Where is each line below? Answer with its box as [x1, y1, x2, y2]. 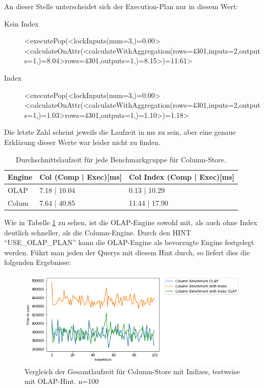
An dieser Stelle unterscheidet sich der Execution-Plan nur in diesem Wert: [4, 1, 239, 11]
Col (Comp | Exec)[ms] [39, 172, 122, 182]
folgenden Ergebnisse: [4, 257, 71, 268]
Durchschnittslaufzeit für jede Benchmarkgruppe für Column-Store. [16, 154, 226, 164]
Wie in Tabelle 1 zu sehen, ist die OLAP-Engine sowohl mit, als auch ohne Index [4, 216, 257, 227]
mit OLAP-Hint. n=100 [24, 376, 99, 386]
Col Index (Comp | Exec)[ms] [128, 172, 234, 182]
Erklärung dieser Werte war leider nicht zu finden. [4, 136, 161, 147]
